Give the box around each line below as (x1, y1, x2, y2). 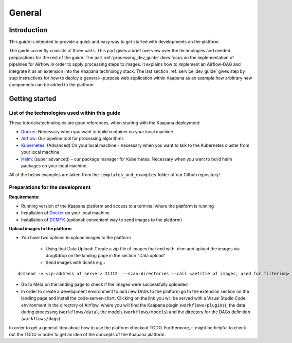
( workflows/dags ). (21, 316, 62, 322)
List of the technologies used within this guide (9, 110, 121, 117)
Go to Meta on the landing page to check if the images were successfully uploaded (21, 282, 188, 287)
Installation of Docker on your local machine (21, 210, 109, 216)
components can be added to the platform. (9, 82, 95, 88)
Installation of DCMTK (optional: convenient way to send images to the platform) (21, 217, 182, 222)
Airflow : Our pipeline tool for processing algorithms (21, 136, 124, 141)
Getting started (9, 95, 56, 103)
